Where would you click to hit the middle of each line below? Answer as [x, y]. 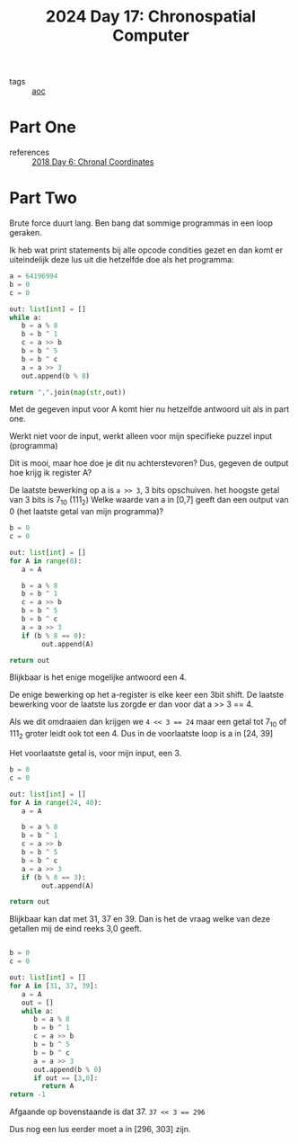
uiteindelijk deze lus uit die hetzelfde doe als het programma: [122, 260]
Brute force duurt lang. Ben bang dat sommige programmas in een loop [141, 223]
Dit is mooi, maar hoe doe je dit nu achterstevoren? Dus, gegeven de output [149, 463]
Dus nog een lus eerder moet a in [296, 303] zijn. [100, 1130]
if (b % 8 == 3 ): [54, 877]
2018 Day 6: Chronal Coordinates [93, 162]
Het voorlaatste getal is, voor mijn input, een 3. [96, 754]
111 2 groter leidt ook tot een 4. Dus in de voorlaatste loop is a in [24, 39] [141, 735]
